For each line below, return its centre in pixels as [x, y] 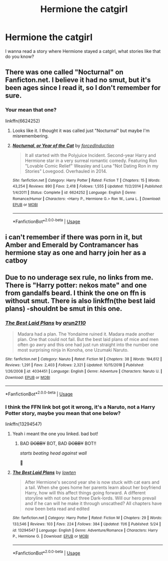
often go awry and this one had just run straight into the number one [88, 344]
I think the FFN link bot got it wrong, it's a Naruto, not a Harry [80, 407]
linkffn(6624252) [23, 120]
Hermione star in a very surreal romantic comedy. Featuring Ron [91, 160]
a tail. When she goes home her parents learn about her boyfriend [93, 487]
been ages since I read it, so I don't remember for [83, 88]
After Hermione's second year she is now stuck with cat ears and [92, 482]
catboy [16, 260]
